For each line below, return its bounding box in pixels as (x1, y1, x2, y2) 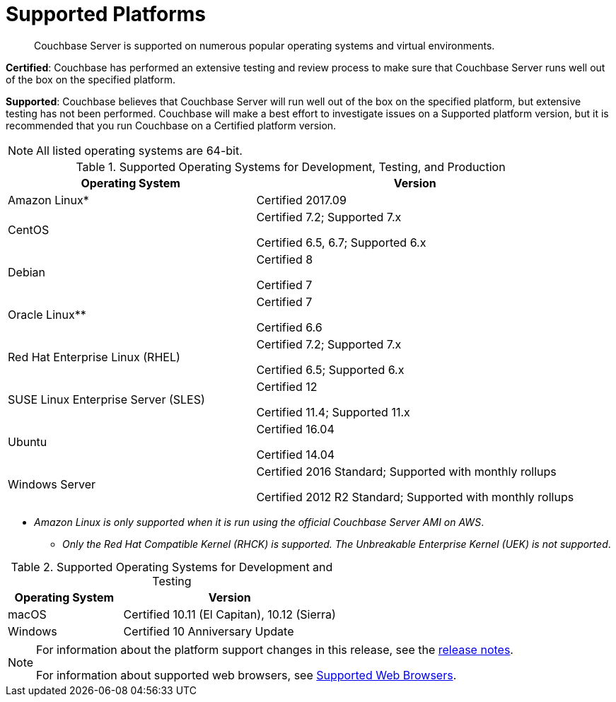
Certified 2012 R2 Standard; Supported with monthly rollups (256, 489, 574, 504)
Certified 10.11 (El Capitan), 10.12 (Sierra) (123, 607, 336, 621)
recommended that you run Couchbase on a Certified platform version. (6, 119, 337, 131)
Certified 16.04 (256, 421, 335, 436)
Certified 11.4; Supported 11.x (256, 404, 410, 419)
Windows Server (8, 476, 96, 491)
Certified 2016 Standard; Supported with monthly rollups (256, 464, 557, 479)
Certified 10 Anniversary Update (123, 624, 294, 638)
